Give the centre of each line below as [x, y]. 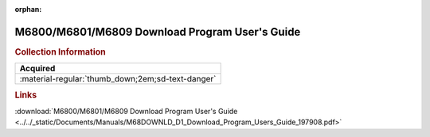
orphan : [28, 9]
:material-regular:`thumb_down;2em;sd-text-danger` [118, 79]
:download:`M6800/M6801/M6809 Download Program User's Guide [126, 111]
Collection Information [61, 51]
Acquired [37, 69]
